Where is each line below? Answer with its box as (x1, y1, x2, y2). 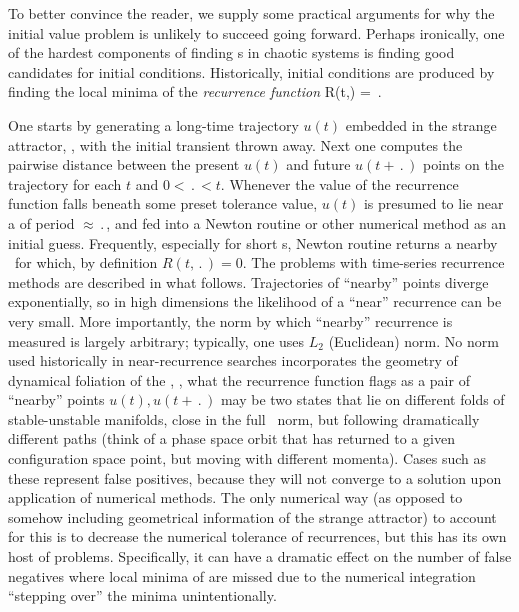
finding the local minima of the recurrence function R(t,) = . (8, 81, 382, 102)
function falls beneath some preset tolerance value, (8, 193, 318, 214)
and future (286, 154, 351, 175)
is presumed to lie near (363, 193, 504, 214)
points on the (422, 154, 504, 175)
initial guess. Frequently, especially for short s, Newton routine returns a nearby (8, 232, 498, 253)
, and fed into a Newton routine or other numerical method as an (106, 212, 506, 233)
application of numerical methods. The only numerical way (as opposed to (8, 487, 463, 508)
